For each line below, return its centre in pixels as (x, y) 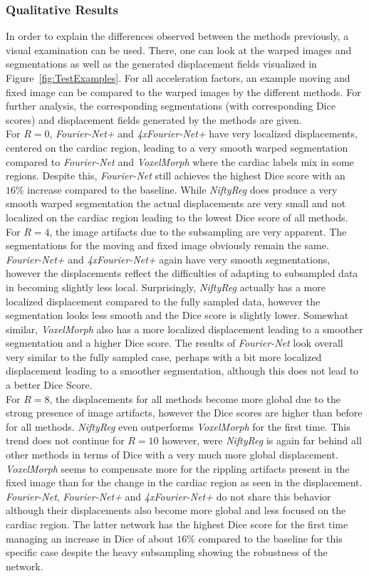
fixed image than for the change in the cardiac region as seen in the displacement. (184, 482)
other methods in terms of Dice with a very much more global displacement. (172, 455)
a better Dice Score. (49, 385)
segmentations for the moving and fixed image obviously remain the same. (167, 245)
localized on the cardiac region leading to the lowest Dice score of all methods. (177, 217)
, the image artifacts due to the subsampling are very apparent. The (198, 231)
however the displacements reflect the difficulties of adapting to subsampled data (182, 273)
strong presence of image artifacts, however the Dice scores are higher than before (184, 413)
